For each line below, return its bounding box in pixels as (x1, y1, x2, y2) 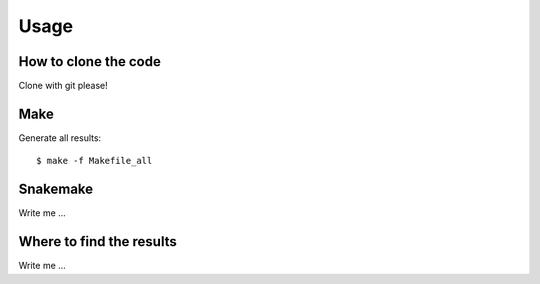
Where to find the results (18, 233, 177, 250)
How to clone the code (18, 53, 162, 70)
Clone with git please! (18, 80, 109, 92)
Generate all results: (18, 131, 102, 144)
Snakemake (18, 181, 94, 198)
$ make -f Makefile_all (36, 155, 153, 167)
